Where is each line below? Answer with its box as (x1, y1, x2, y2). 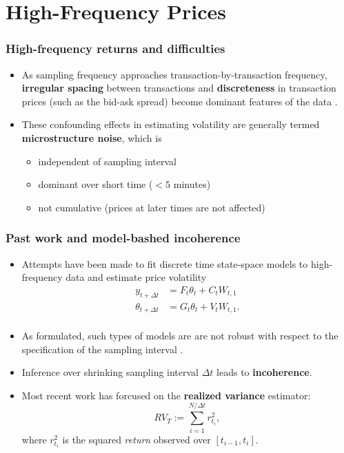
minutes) (173, 177, 211, 191)
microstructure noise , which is (21, 130, 162, 145)
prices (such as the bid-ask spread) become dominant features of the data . (21, 94, 338, 108)
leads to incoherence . (216, 365, 312, 379)
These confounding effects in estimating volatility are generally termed (21, 117, 320, 131)
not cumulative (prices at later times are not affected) (38, 200, 265, 214)
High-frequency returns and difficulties (6, 40, 225, 57)
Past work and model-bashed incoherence (6, 229, 241, 246)
